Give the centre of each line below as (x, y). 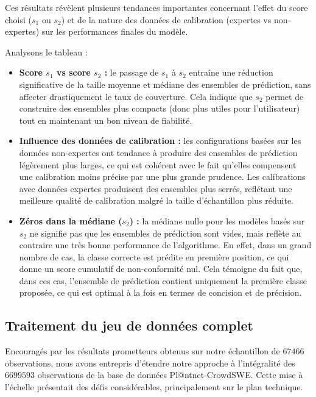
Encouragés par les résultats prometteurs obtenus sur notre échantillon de (142, 351)
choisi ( (19, 19)
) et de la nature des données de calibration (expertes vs (166, 19)
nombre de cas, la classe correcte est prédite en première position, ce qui (154, 256)
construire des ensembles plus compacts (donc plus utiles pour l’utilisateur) (160, 108)
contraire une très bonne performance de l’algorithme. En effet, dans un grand (165, 245)
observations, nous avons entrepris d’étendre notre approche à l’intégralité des (150, 363)
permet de (285, 96)
